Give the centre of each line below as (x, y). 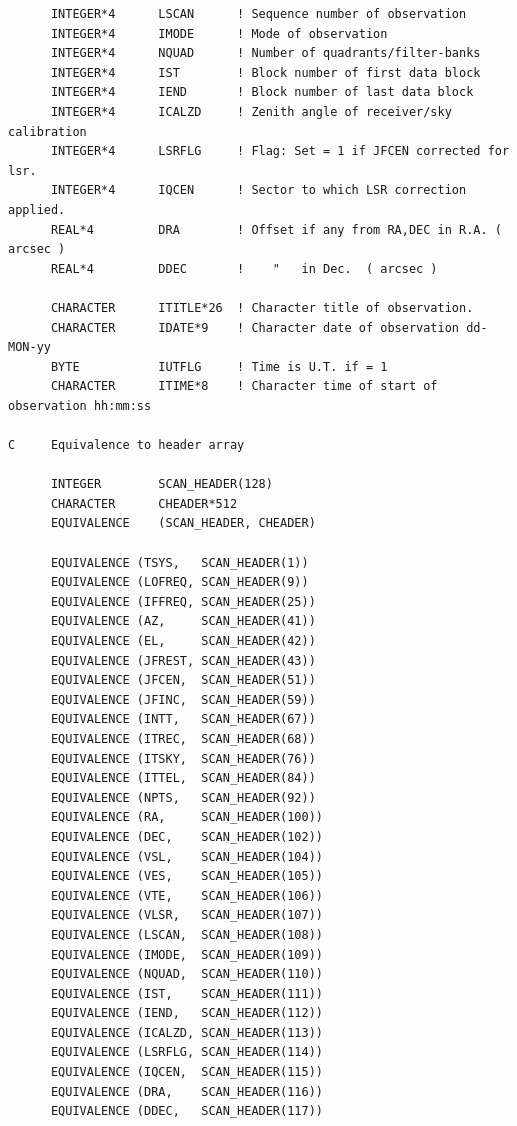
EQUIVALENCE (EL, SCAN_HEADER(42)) (183, 641)
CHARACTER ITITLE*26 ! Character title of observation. (262, 307)
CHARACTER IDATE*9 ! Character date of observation (255, 327)
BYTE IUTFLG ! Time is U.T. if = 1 (219, 366)
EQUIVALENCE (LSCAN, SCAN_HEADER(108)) (186, 934)
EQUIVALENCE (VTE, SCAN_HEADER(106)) (186, 895)
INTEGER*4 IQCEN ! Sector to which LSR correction (258, 190)
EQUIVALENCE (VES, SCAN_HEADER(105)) (186, 876)
